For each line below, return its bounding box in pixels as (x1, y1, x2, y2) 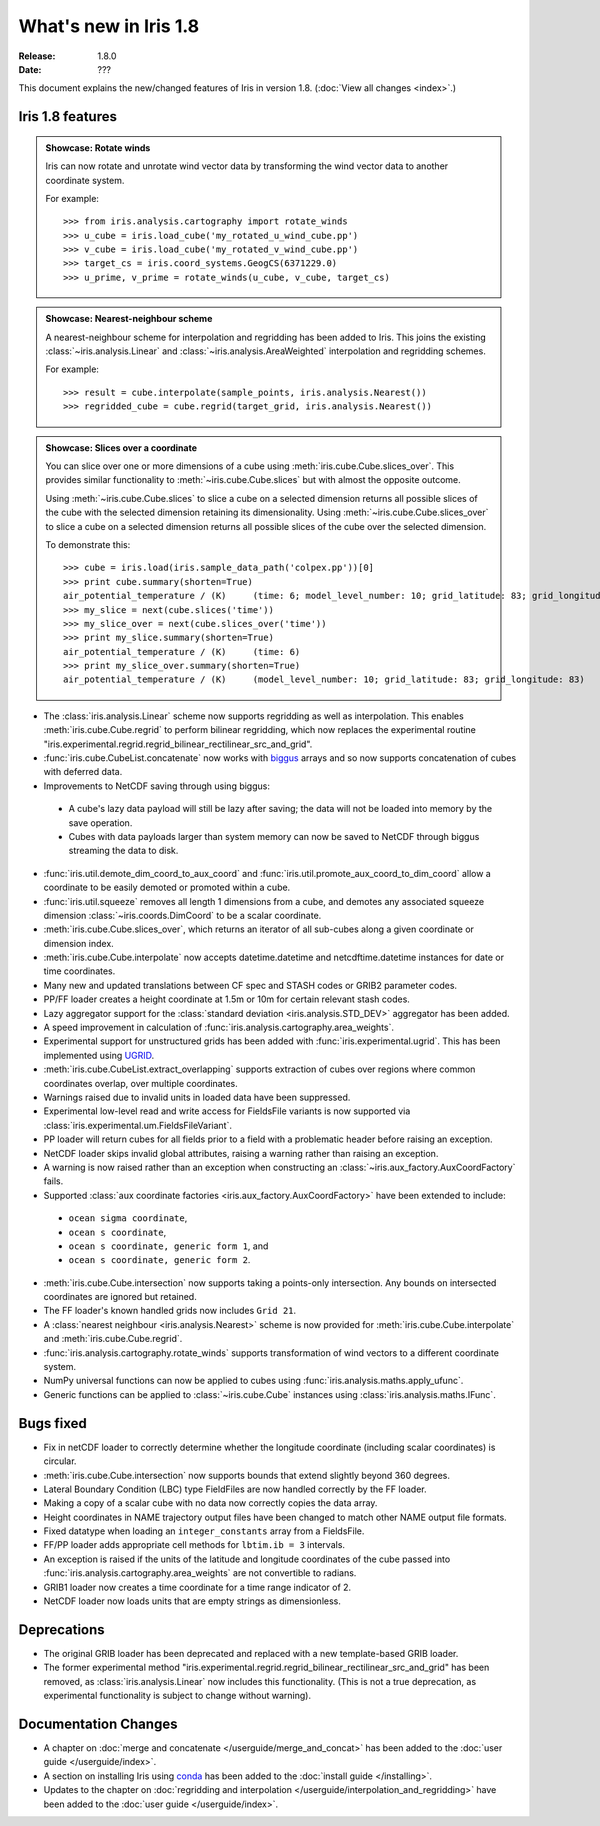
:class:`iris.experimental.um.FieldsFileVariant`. (43, 1119, 232, 1131)
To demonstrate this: (45, 538, 131, 550)
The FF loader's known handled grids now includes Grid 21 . (43, 1305, 297, 1317)
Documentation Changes (18, 1715, 178, 1732)
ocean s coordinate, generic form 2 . (68, 1254, 251, 1266)
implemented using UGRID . (43, 1049, 155, 1061)
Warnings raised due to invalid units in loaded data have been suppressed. (43, 1091, 351, 1103)
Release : (18, 50, 56, 62)
